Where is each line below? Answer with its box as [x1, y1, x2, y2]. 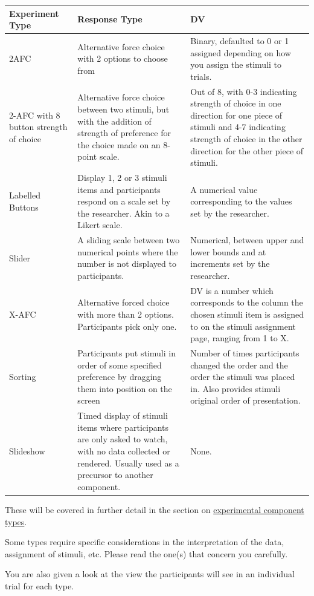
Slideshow [9, 445, 45, 457]
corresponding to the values [190, 195, 292, 208]
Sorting [9, 370, 36, 383]
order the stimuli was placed [190, 370, 295, 383]
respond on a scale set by [77, 195, 171, 208]
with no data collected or [77, 445, 170, 457]
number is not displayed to [77, 257, 176, 270]
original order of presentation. [190, 394, 301, 407]
